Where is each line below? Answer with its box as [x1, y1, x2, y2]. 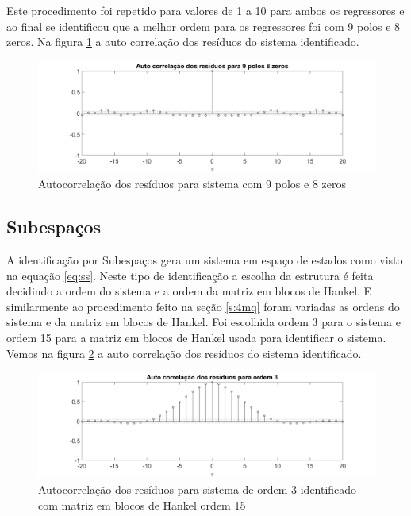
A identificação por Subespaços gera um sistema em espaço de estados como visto [6, 251, 403, 268]
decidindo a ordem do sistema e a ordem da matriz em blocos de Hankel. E [6, 283, 372, 299]
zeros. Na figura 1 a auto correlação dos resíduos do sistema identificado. [6, 33, 359, 50]
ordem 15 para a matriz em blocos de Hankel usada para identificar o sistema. [6, 329, 386, 345]
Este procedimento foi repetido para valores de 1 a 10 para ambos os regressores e [6, 2, 405, 18]
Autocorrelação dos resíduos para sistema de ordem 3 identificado [38, 481, 357, 498]
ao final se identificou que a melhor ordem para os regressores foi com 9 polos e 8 [6, 17, 401, 34]
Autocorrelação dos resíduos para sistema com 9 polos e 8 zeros [38, 175, 346, 192]
